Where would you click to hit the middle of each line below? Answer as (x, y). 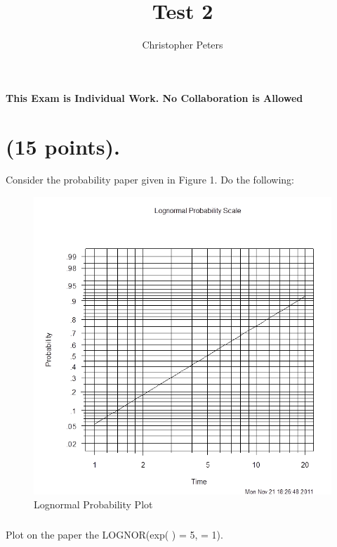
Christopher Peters (183, 45)
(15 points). (63, 146)
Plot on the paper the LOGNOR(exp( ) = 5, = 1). (114, 534)
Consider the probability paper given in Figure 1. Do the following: (150, 180)
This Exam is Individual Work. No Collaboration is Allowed (154, 97)
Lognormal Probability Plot (93, 504)
